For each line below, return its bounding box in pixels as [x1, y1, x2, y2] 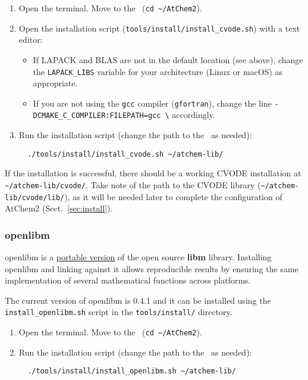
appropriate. [33, 77, 78, 89]
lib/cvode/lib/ [5, 193, 65, 202]
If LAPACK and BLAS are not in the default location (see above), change [33, 53, 303, 66]
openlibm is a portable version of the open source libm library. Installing [5, 251, 272, 263]
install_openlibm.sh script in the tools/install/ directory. [5, 306, 232, 318]
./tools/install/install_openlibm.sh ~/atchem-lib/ [27, 367, 236, 376]
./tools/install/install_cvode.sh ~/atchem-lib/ [27, 149, 224, 158]
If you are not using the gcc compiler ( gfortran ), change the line [33, 96, 272, 109]
